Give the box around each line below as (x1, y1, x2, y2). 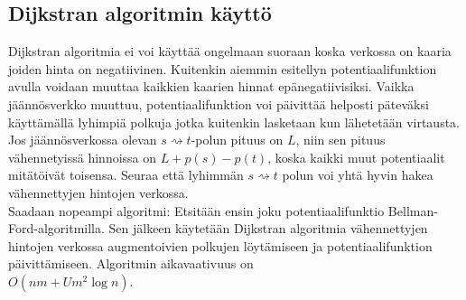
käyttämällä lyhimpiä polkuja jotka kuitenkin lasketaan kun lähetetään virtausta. (8, 112, 461, 131)
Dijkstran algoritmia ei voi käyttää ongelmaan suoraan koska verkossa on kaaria (8, 42, 452, 61)
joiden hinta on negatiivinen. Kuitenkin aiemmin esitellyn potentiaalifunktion (8, 59, 437, 78)
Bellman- (387, 201, 438, 220)
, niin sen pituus (295, 130, 386, 149)
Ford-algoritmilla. (8, 219, 105, 238)
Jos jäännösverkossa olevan (8, 130, 157, 149)
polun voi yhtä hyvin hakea (282, 165, 433, 184)
